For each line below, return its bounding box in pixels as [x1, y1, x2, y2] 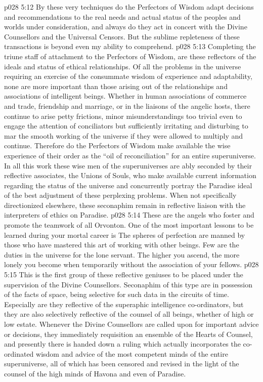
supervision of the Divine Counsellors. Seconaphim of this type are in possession [4, 279, 253, 289]
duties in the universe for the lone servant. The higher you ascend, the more [4, 249, 240, 260]
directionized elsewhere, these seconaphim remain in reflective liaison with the [4, 199, 246, 210]
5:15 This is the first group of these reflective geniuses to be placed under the [4, 269, 243, 280]
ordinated [4, 348, 34, 359]
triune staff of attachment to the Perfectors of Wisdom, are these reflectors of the [4, 51, 256, 61]
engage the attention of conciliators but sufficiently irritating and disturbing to [4, 120, 248, 131]
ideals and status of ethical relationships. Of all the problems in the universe [4, 61, 241, 71]
